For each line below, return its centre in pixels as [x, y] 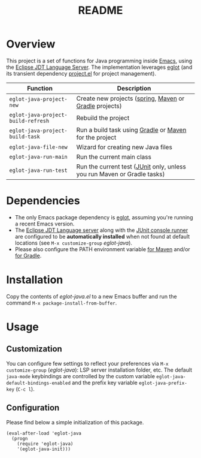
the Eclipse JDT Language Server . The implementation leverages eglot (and [99, 67]
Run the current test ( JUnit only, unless [131, 167]
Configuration [33, 408]
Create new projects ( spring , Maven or [130, 98]
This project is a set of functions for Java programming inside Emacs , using [99, 61]
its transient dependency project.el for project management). [81, 73]
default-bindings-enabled [38, 383]
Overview [31, 44]
